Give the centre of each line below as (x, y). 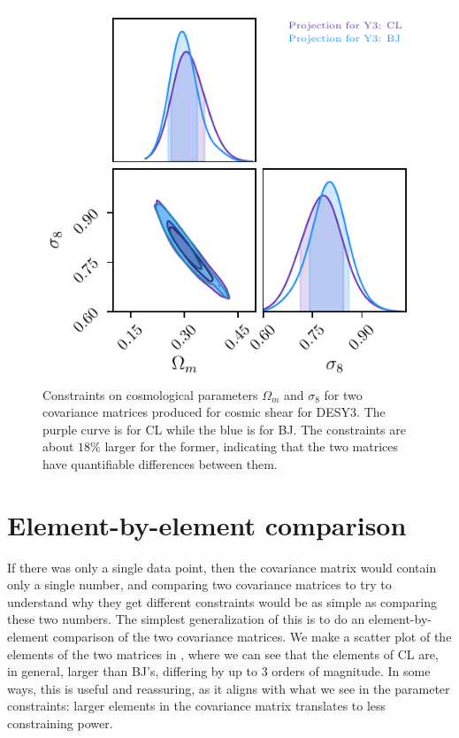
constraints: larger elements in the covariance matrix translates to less (197, 706)
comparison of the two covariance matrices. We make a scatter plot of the (252, 637)
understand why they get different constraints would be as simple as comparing (222, 601)
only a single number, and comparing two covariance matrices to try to (199, 584)
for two (343, 394)
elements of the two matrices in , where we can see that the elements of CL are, (223, 653)
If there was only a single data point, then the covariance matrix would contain (222, 567)
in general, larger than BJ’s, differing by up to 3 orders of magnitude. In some (219, 671)
